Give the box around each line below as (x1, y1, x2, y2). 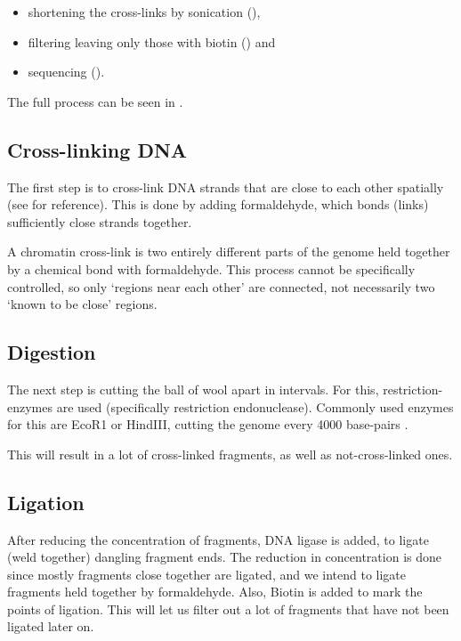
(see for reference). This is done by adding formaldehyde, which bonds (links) (7, 195, 429, 214)
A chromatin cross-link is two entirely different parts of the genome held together (7, 242, 450, 261)
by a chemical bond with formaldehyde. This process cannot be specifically (7, 259, 416, 278)
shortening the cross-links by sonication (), (28, 3, 261, 20)
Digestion (7, 338, 96, 366)
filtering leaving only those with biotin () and (28, 32, 276, 51)
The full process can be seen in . (7, 92, 183, 110)
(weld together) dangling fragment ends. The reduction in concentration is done (7, 548, 441, 566)
